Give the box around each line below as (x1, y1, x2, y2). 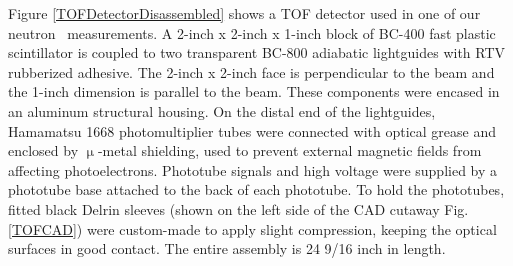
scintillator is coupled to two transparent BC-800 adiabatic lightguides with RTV (8, 42, 506, 63)
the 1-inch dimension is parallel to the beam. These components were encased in (8, 81, 500, 102)
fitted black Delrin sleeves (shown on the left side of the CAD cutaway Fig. (8, 198, 469, 219)
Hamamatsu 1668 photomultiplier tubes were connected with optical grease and (8, 120, 496, 141)
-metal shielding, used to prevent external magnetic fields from (97, 140, 482, 161)
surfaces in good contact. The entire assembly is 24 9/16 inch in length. (8, 238, 446, 259)
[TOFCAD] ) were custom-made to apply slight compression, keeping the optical (8, 218, 497, 239)
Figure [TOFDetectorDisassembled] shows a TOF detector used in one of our (8, 3, 481, 23)
